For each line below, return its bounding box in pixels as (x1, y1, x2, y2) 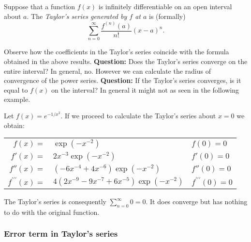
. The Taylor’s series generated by (27, 11, 127, 21)
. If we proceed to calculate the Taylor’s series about (60, 110, 216, 120)
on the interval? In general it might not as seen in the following (51, 84, 239, 95)
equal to (4, 84, 28, 95)
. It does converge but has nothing (146, 196, 248, 207)
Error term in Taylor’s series (4, 227, 118, 240)
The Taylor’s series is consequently (4, 196, 106, 207)
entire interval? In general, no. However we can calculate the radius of (4, 65, 211, 76)
